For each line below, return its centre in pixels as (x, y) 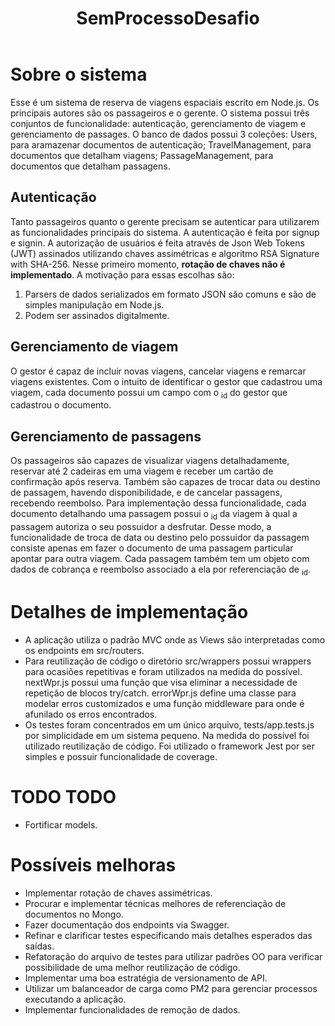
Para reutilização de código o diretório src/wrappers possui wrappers (168, 661)
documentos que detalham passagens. (90, 166)
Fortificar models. (61, 824)
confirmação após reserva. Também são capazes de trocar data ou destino (165, 482)
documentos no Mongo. (74, 914)
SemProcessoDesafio (168, 18)
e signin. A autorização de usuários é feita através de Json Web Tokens (157, 243)
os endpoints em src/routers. (84, 650)
